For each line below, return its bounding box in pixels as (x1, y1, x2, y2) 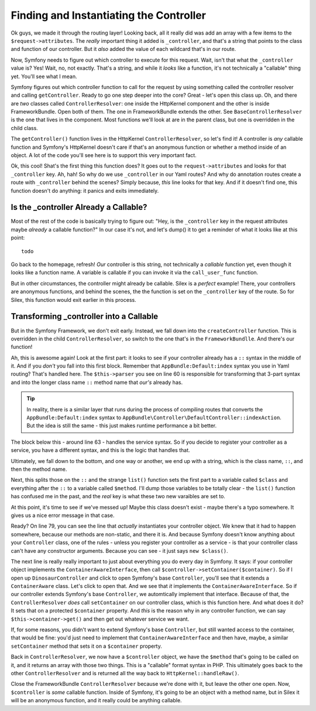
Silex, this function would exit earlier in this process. (11, 296, 137, 303)
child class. (11, 124, 38, 131)
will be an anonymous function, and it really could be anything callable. (11, 697, 182, 704)
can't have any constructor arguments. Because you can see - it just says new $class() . (11, 547, 228, 554)
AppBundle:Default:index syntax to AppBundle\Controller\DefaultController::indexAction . (26, 414, 282, 421)
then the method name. (11, 465, 67, 472)
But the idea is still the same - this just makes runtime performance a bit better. (26, 422, 217, 429)
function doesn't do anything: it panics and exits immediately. (11, 187, 159, 194)
